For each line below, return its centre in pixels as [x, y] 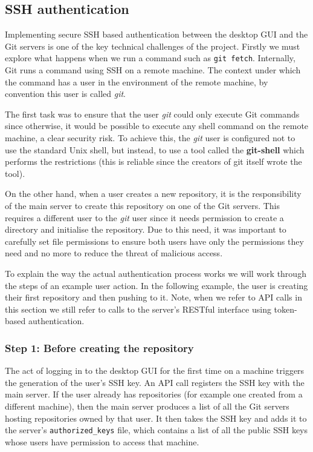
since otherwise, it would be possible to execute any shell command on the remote [157, 126]
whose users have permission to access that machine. [102, 441]
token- [286, 309]
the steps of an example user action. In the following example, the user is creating [156, 285]
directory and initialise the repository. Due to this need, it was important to [146, 229]
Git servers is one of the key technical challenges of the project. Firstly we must [153, 46]
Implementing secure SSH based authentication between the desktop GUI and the [156, 34]
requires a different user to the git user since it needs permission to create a [144, 217]
